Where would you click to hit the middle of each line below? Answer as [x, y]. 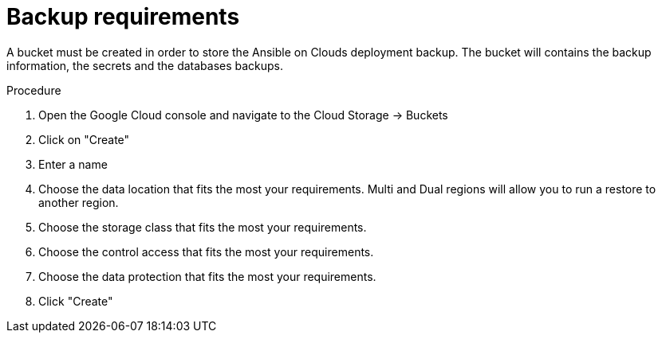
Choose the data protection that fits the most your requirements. [207, 276]
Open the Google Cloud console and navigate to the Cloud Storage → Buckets [243, 115]
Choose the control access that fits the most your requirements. [206, 251]
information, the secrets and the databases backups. [145, 65]
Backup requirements [123, 17]
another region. [79, 202]
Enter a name [73, 164]
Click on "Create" [84, 139]
